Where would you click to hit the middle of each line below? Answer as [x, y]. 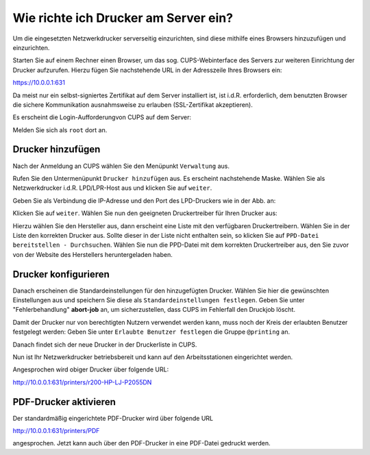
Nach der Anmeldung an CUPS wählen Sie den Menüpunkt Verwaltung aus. [121, 166]
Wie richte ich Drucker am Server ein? [123, 18]
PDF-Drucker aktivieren [64, 402]
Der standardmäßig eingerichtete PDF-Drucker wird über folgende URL [113, 418]
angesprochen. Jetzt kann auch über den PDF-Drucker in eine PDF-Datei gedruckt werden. [141, 443]
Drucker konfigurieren [61, 274]
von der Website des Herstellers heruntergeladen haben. [92, 254]
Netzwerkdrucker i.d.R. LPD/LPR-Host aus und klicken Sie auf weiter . [112, 188]
